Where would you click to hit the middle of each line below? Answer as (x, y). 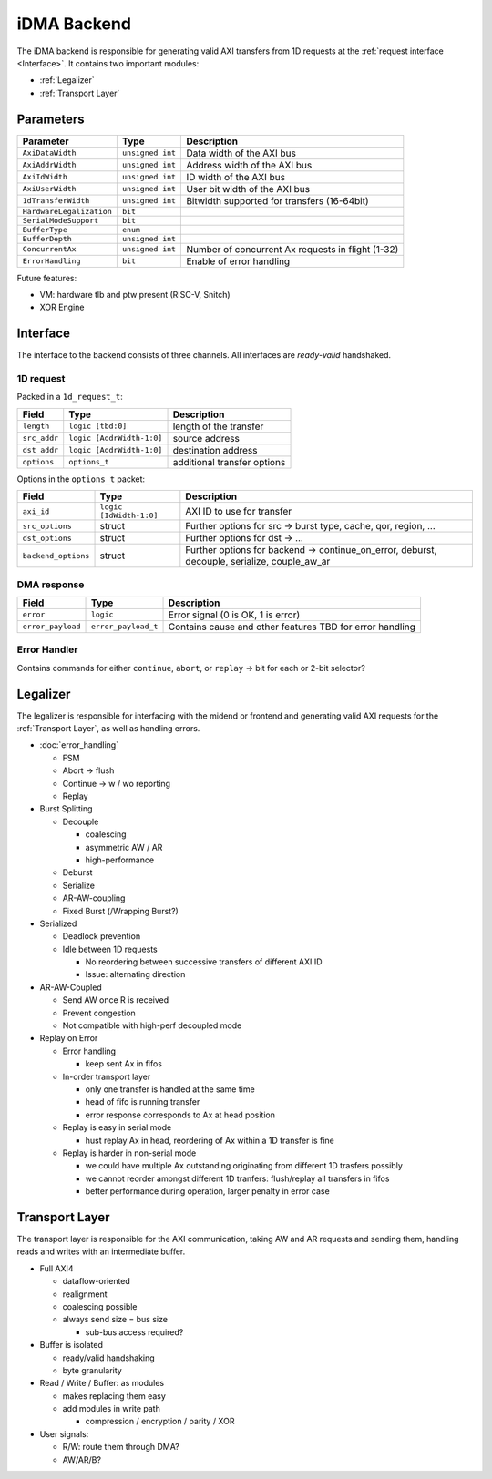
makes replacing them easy (114, 1396)
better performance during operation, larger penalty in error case (207, 1191)
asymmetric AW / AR (124, 847)
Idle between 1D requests (110, 949)
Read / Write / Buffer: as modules (102, 1383)
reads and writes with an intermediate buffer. (101, 1251)
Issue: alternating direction (135, 974)
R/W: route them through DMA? (121, 1447)
